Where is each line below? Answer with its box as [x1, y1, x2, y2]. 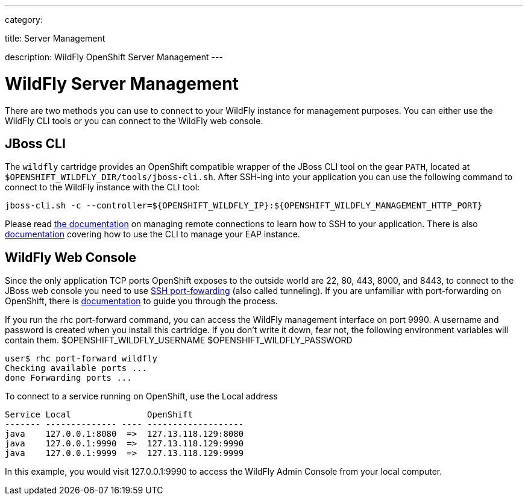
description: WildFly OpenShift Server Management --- [5, 52, 223, 62]
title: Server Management [5, 33, 105, 43]
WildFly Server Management [5, 73, 239, 94]
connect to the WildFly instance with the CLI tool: [5, 182, 200, 193]
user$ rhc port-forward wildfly [5, 354, 157, 364]
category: [5, 14, 43, 25]
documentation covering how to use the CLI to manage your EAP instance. [5, 229, 300, 240]
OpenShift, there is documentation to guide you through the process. [5, 296, 278, 307]
